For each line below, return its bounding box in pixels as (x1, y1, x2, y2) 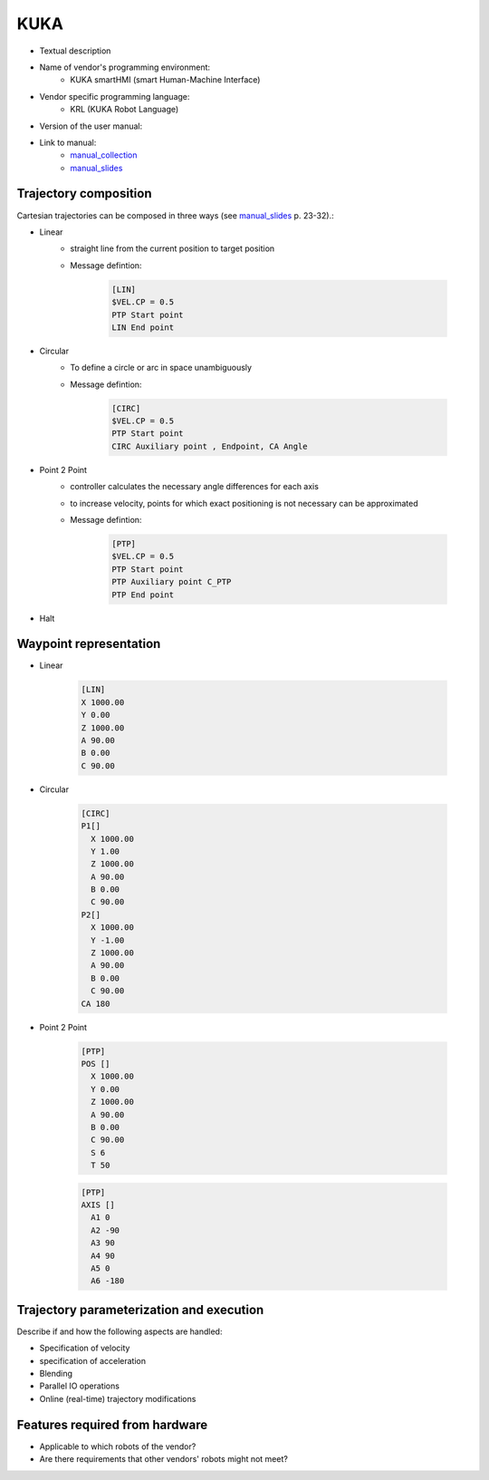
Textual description (39, 45, 111, 56)
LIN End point (111, 322, 175, 333)
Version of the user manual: (39, 121, 143, 131)
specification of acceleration (39, 1355, 147, 1366)
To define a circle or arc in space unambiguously (70, 363, 253, 373)
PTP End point (111, 589, 175, 600)
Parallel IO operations (39, 1380, 120, 1391)
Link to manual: (39, 137, 97, 148)
